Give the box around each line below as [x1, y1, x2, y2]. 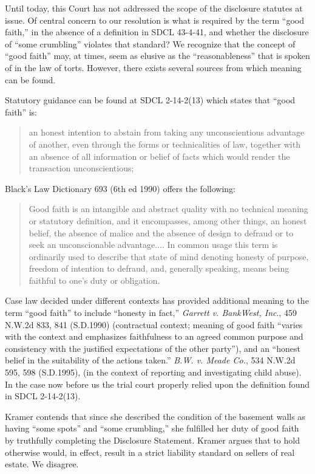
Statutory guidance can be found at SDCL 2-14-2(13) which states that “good [5, 94, 296, 106]
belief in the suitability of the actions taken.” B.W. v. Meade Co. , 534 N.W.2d [5, 354, 296, 366]
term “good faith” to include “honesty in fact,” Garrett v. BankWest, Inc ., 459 [5, 306, 297, 319]
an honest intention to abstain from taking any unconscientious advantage [29, 126, 305, 139]
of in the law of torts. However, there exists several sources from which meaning [5, 61, 302, 74]
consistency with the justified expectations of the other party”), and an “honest [5, 342, 300, 354]
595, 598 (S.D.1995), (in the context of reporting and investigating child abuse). [5, 366, 302, 379]
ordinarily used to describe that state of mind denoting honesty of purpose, [29, 250, 309, 263]
